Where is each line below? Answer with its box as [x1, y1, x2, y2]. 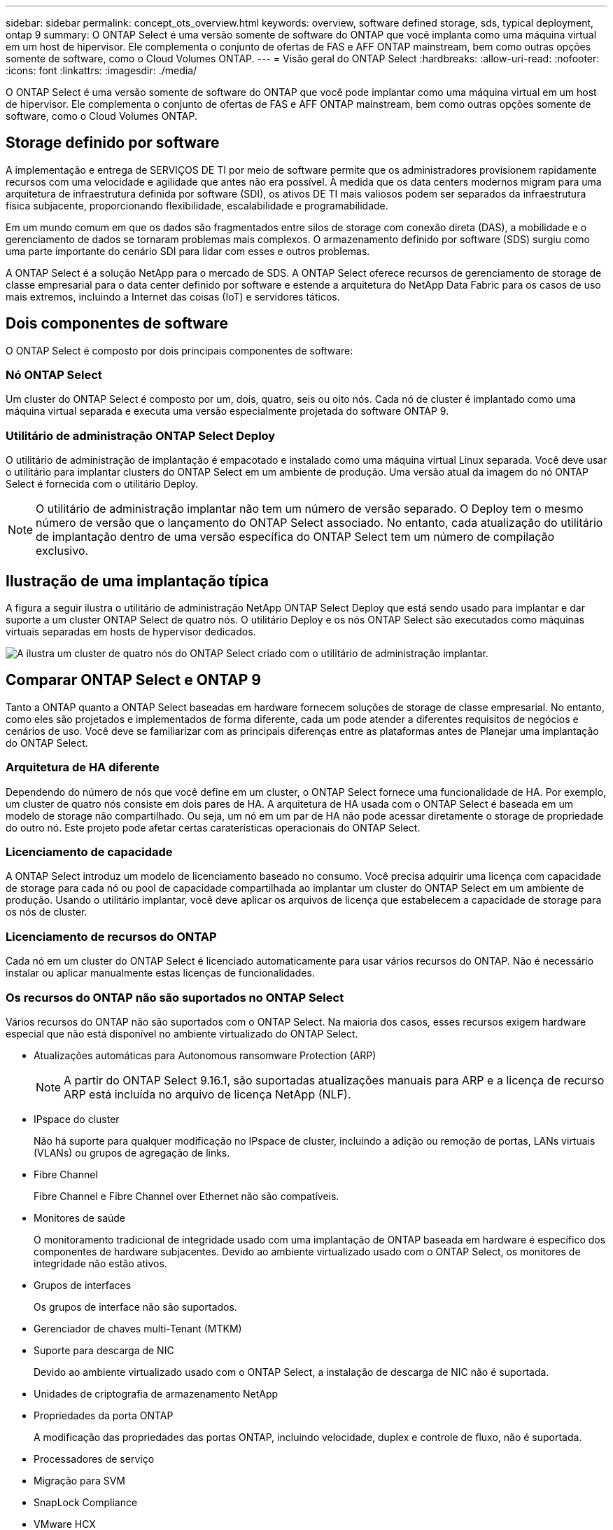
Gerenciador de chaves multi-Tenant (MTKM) [34, 1322, 242, 1335]
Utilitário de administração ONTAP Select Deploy [6, 428, 276, 443]
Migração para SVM [34, 1474, 126, 1487]
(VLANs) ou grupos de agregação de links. [34, 1146, 230, 1159]
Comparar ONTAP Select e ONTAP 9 [6, 671, 261, 689]
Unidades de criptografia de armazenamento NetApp [34, 1387, 279, 1400]
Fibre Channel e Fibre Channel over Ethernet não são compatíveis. [34, 1190, 339, 1202]
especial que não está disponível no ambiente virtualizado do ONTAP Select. [6, 1027, 358, 1040]
